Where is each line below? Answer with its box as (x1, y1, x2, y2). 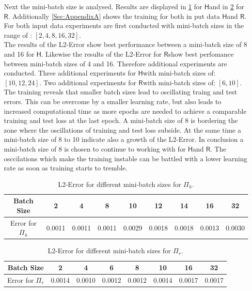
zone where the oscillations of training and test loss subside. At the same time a (4, 124, 241, 135)
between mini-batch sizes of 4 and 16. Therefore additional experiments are (4, 58, 227, 68)
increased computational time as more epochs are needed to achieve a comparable (4, 106, 247, 116)
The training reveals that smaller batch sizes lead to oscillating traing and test (4, 87, 237, 97)
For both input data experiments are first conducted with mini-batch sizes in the (4, 20, 244, 31)
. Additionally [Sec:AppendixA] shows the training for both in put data (8, 11, 220, 21)
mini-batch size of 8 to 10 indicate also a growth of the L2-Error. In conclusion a (4, 134, 244, 144)
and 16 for (4, 48, 34, 59)
